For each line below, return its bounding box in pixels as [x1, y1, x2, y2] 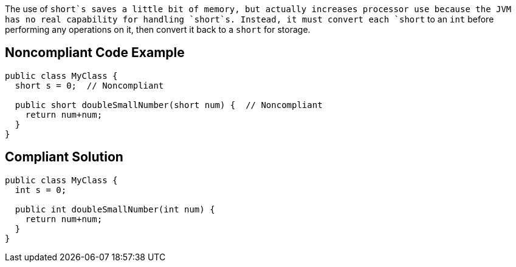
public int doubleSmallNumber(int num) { [15, 204, 215, 214]
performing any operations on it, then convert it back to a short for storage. [5, 24, 311, 35]
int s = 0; [15, 184, 67, 195]
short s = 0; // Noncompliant [15, 80, 164, 90]
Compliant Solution [5, 149, 123, 165]
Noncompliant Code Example [5, 45, 185, 61]
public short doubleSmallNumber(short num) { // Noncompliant [15, 100, 323, 110]
